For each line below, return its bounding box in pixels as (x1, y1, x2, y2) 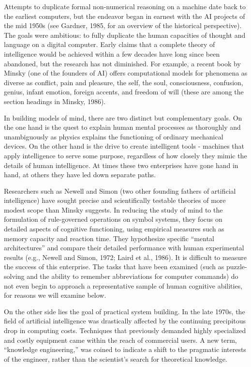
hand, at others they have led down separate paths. (4, 169, 156, 180)
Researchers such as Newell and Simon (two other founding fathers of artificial (4, 185, 236, 196)
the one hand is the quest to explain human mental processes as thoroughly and (4, 122, 241, 132)
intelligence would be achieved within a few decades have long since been (4, 48, 220, 59)
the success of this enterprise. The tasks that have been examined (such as (4, 261, 224, 272)
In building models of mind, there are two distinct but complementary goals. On (4, 112, 242, 122)
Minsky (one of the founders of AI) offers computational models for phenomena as (4, 68, 248, 78)
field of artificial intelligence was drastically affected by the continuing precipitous (4, 316, 246, 326)
